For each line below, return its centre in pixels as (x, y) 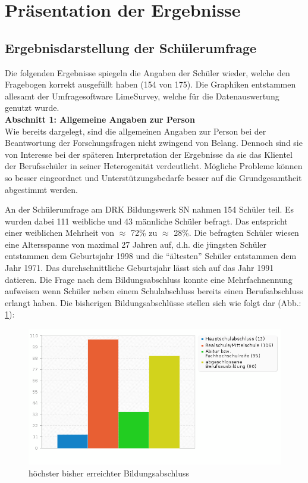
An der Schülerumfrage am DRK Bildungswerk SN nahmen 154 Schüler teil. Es (150, 209)
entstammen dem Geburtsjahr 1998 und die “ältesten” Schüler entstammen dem (151, 256)
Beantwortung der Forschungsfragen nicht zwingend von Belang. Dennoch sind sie (154, 143)
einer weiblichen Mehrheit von (60, 233)
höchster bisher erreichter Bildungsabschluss (109, 473)
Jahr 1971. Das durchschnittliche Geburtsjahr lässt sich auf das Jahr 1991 (139, 268)
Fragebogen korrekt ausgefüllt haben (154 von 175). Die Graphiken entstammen (150, 84)
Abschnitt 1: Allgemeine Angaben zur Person (100, 119)
